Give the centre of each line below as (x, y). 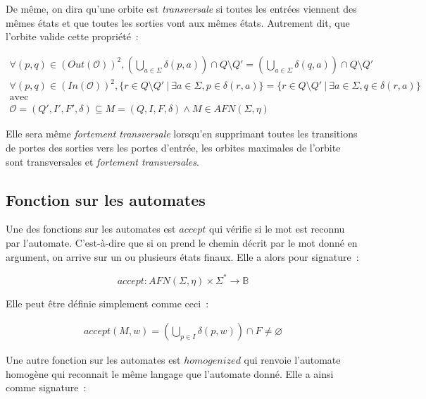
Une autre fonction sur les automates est (93, 360)
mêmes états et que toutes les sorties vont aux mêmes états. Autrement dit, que (178, 22)
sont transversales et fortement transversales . (102, 161)
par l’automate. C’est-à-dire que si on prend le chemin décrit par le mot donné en (182, 242)
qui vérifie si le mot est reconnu (277, 229)
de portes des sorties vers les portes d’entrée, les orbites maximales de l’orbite (173, 147)
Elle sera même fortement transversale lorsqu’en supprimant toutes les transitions (182, 134)
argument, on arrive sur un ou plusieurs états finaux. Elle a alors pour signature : (182, 256)
